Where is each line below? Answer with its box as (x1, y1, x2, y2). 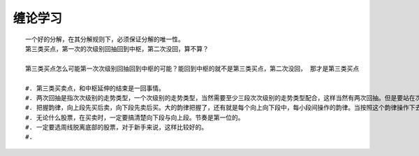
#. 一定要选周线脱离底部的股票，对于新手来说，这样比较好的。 (25, 123, 208, 132)
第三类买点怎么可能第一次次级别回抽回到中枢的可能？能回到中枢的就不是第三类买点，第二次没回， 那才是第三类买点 (25, 64, 360, 73)
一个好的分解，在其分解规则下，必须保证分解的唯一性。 (25, 35, 184, 43)
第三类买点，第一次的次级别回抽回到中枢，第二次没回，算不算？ (25, 45, 209, 52)
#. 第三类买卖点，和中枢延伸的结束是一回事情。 (25, 84, 166, 92)
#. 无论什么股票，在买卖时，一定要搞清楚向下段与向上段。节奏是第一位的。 (25, 113, 244, 122)
